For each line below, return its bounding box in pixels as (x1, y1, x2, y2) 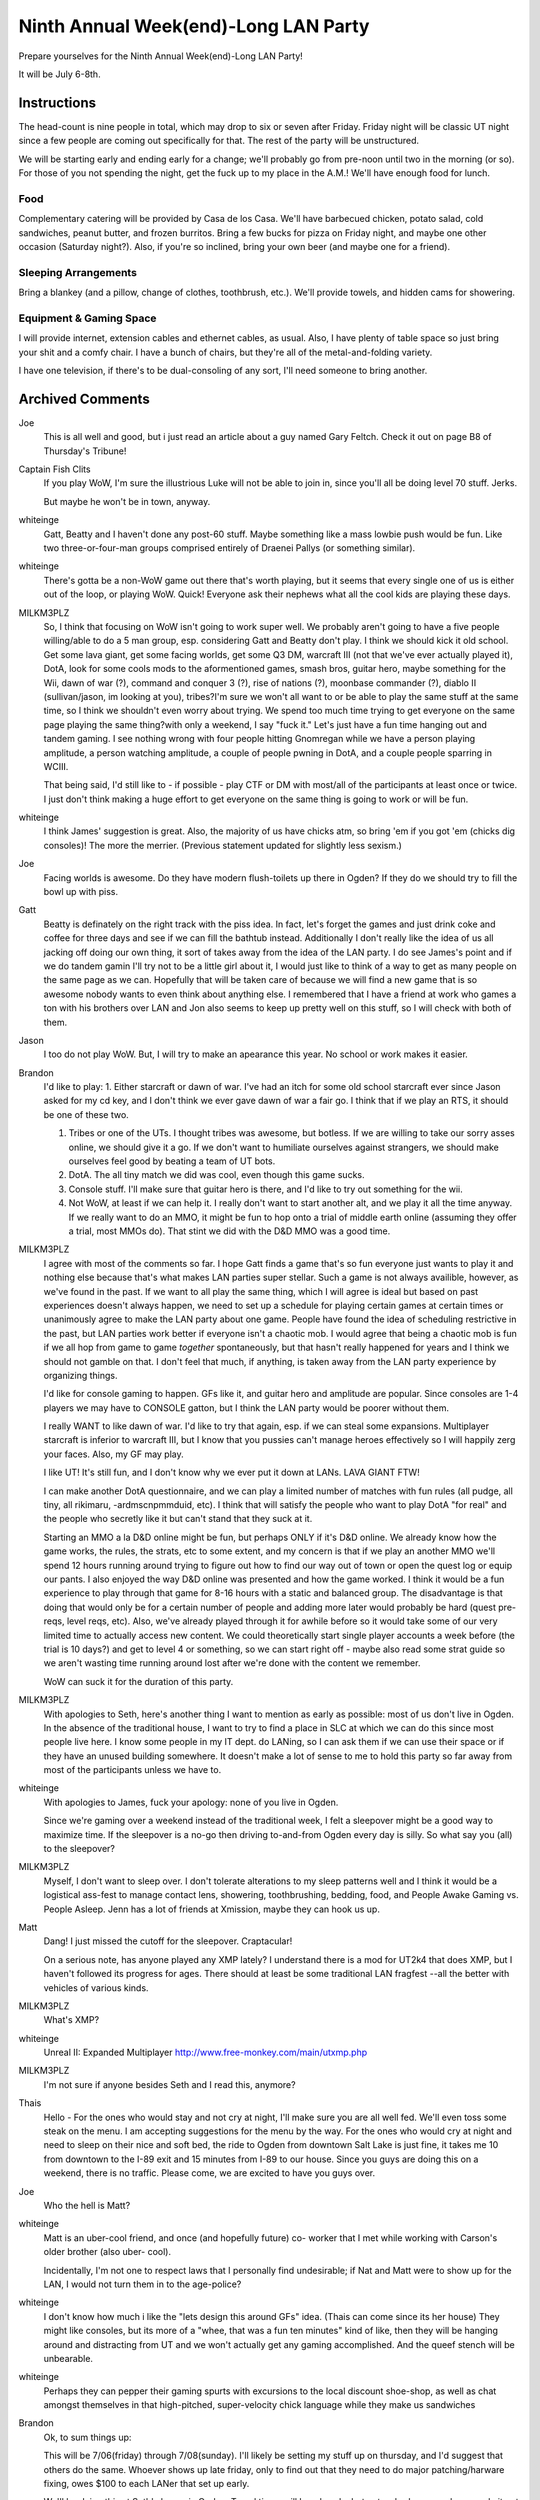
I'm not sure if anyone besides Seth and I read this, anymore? (43, 2078, 296, 2090)
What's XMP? (43, 2014, 100, 2026)
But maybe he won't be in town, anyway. (43, 495, 211, 507)
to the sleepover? (43, 1843, 115, 1855)
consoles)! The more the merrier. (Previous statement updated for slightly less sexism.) (43, 839, 402, 851)
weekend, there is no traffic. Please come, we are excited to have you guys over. (43, 2167, 375, 2179)
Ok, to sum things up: (43, 2431, 132, 2443)
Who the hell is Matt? (43, 2200, 131, 2211)
